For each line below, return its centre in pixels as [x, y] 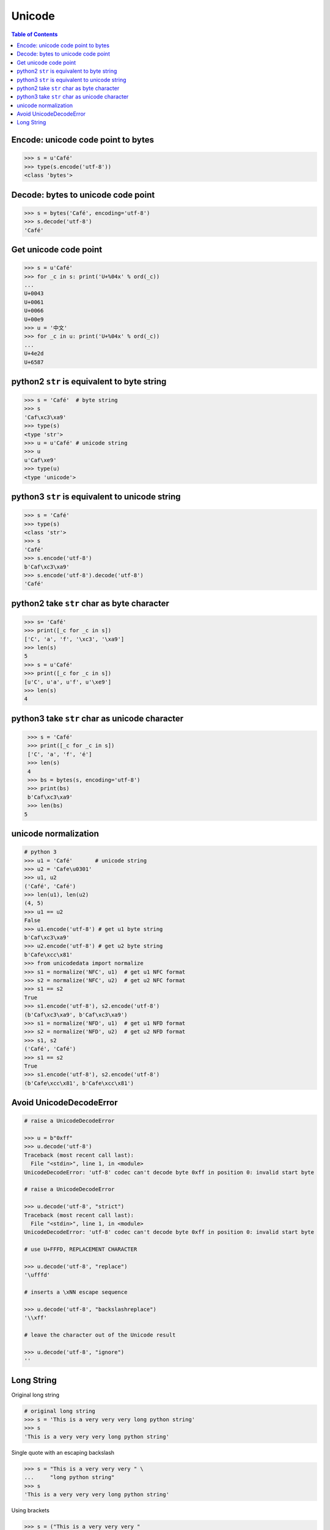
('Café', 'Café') [50, 1049]
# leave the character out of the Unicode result [100, 1335]
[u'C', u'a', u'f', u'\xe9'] [68, 682]
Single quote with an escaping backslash [63, 1452]
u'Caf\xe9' [40, 460]
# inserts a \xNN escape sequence [76, 1292]
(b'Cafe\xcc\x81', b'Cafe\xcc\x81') [79, 1083]
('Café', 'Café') [50, 886]
